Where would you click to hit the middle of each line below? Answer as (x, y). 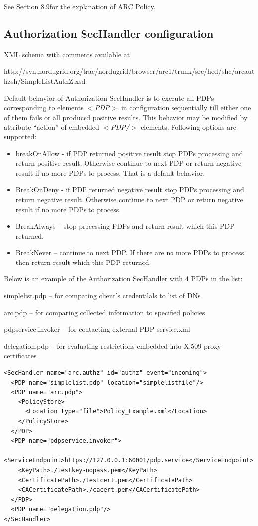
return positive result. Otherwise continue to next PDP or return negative (129, 163)
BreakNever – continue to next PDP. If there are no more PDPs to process (130, 252)
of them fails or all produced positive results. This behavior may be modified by (126, 117)
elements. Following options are (188, 127)
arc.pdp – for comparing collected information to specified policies (105, 312)
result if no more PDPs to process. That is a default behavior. (110, 173)
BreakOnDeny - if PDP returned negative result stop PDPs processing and (130, 190)
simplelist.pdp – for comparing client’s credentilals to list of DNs (102, 296)
